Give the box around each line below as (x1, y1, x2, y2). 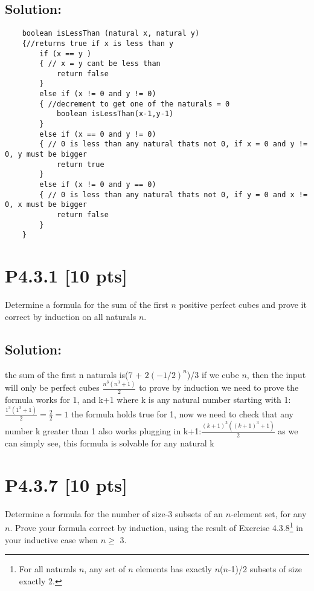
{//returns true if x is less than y (22, 39, 174, 48)
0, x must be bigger (5, 200, 88, 209)
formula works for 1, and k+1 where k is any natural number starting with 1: (5, 393, 291, 406)
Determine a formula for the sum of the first (5, 298, 168, 311)
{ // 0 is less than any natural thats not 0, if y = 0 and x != (39, 190, 308, 199)
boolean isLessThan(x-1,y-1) (56, 109, 174, 119)
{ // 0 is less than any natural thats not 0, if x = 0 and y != (39, 140, 308, 149)
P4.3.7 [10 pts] (5, 472, 127, 497)
